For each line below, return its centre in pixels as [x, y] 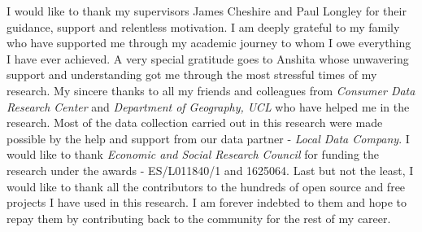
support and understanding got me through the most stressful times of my [192, 74]
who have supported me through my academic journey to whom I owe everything [209, 43]
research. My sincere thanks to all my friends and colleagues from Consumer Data [211, 90]
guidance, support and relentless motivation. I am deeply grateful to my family [203, 26]
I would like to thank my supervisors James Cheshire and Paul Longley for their [207, 11]
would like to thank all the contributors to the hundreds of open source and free [206, 186]
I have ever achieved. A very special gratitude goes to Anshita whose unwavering [208, 58]
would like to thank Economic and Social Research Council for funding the [193, 154]
